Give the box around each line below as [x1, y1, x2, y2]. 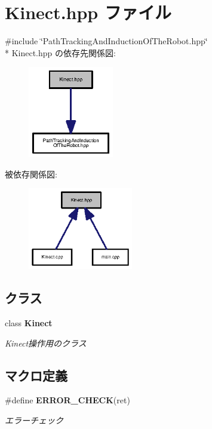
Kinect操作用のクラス [5, 336, 87, 349]
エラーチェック [5, 414, 63, 427]
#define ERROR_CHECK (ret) [5, 394, 130, 406]
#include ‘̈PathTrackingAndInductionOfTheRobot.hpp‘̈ [5, 35, 208, 47]
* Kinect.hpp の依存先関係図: [5, 46, 116, 59]
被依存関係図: [5, 167, 57, 180]
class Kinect [5, 317, 53, 329]
